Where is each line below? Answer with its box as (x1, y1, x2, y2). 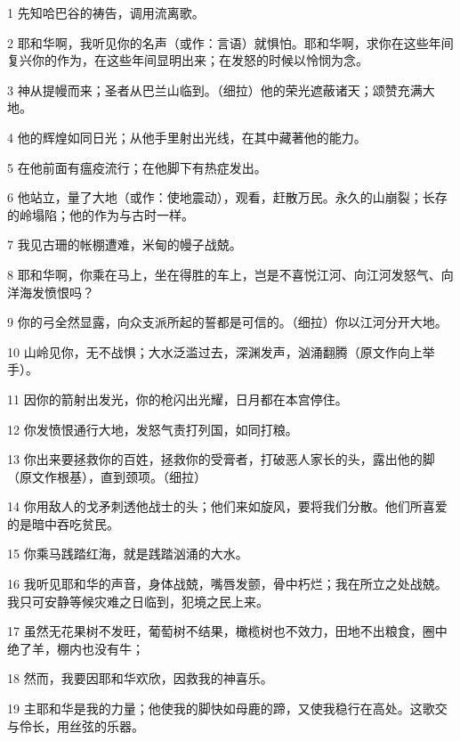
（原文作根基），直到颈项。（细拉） (7, 467, 206, 485)
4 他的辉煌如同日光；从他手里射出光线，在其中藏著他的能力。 (7, 127, 367, 146)
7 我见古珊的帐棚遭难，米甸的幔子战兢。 (7, 235, 242, 254)
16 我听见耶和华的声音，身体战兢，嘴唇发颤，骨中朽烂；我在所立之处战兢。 (7, 574, 448, 593)
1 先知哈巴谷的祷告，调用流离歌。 (7, 4, 205, 21)
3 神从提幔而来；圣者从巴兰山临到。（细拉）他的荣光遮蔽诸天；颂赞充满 (7, 80, 423, 99)
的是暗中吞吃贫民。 (7, 514, 119, 533)
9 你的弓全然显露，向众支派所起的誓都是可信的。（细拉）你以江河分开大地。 (7, 313, 448, 331)
